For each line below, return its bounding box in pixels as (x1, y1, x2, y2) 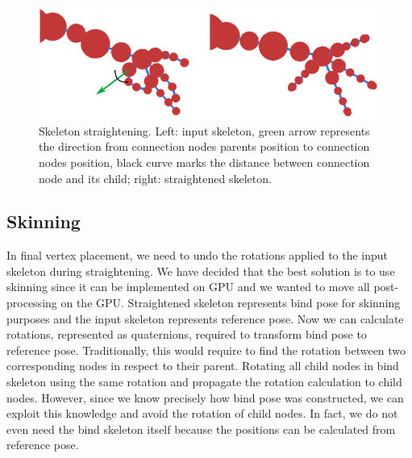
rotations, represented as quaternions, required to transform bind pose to (6, 326, 367, 343)
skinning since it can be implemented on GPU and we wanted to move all (6, 278, 370, 295)
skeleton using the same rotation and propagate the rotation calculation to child (6, 373, 402, 390)
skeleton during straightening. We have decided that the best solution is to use (6, 262, 395, 279)
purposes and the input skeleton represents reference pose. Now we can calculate (6, 310, 404, 327)
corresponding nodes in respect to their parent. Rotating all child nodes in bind (6, 357, 399, 374)
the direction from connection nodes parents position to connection (39, 138, 370, 155)
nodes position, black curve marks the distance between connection (39, 153, 370, 170)
